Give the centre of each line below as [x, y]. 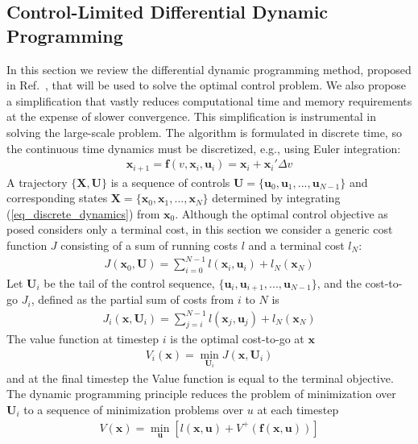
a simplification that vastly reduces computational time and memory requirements [209, 100]
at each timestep [298, 409]
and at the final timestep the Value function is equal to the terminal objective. [200, 378]
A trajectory [37, 182]
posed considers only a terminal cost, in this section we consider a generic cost [200, 229]
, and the [339, 282]
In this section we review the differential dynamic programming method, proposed [209, 69]
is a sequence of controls [170, 182]
